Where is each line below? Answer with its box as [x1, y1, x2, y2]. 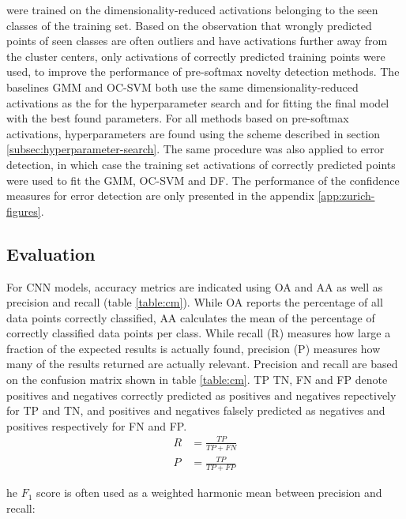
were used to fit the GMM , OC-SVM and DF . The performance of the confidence [6, 171, 400, 188]
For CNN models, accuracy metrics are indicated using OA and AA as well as [6, 278, 383, 295]
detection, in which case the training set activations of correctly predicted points [6, 156, 396, 172]
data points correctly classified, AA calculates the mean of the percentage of [6, 309, 375, 325]
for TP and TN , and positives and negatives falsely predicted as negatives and [6, 402, 385, 419]
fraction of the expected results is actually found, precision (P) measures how [6, 340, 381, 356]
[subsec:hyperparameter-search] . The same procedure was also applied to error [6, 141, 385, 157]
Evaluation [6, 241, 96, 265]
